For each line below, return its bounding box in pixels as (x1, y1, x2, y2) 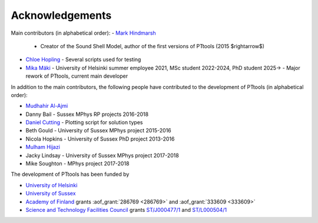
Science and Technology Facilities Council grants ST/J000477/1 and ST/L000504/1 (25, 206, 227, 213)
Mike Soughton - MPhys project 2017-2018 (25, 160, 130, 167)
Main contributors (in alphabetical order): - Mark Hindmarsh (11, 29, 156, 36)
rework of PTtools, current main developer (25, 72, 128, 79)
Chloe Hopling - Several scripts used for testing (25, 56, 141, 63)
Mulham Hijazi (25, 144, 60, 151)
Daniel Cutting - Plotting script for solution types (25, 119, 143, 126)
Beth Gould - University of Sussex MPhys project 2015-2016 (25, 127, 172, 134)
